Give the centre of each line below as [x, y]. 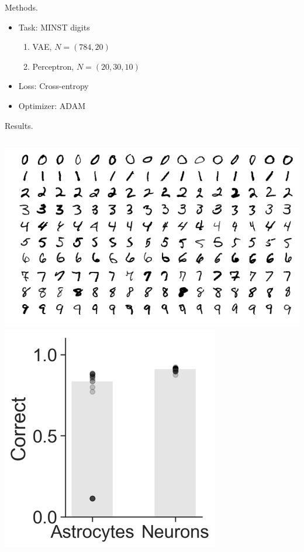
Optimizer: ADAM [52, 105]
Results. [19, 125]
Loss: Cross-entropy [53, 86]
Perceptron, [53, 66]
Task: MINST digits [54, 27]
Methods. [21, 7]
